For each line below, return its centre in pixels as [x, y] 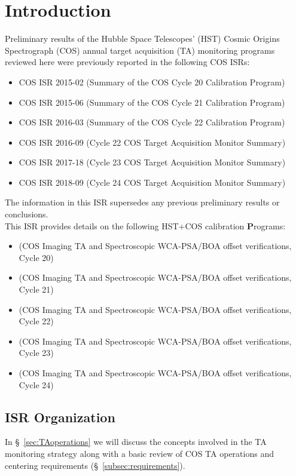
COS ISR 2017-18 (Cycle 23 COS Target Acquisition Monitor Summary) [152, 162]
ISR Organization [60, 417]
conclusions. [27, 214]
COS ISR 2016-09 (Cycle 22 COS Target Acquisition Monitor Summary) [152, 142]
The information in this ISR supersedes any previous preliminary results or [142, 202]
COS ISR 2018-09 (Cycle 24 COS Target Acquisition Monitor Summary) [152, 182]
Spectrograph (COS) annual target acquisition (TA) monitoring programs [140, 50]
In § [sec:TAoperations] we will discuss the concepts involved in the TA [136, 442]
